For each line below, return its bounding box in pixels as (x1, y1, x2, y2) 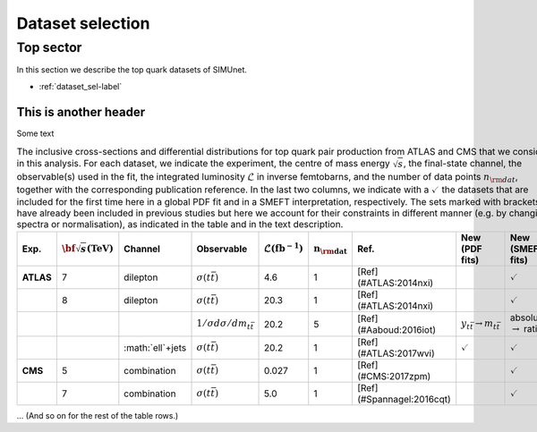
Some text (16, 128, 55, 139)
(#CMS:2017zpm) (356, 369, 431, 382)
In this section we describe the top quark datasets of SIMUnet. (16, 64, 248, 75)
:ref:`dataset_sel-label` (38, 80, 123, 91)
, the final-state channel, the (403, 157, 523, 170)
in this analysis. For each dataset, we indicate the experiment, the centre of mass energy (16, 157, 390, 170)
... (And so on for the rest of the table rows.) (16, 410, 179, 420)
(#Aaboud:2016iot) (356, 323, 436, 335)
